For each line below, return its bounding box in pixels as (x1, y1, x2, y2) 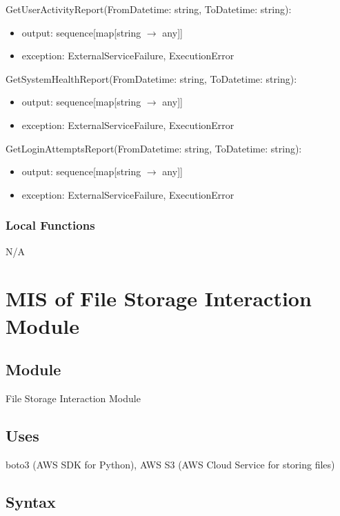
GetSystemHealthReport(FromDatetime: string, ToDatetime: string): (6, 71, 297, 86)
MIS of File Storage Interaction (6, 284, 312, 312)
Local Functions (6, 217, 95, 234)
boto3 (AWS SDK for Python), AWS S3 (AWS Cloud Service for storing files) (6, 457, 335, 471)
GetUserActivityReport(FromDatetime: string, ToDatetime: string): (6, 2, 292, 16)
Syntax (6, 490, 56, 512)
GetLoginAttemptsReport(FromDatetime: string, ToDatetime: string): (6, 141, 302, 155)
